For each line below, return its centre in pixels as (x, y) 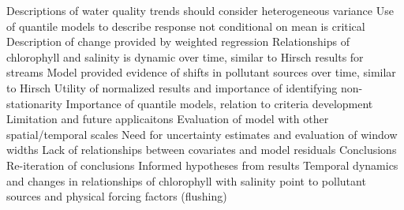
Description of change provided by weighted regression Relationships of (178, 41)
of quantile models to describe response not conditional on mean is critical (186, 26)
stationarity (34, 103)
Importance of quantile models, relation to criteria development (219, 103)
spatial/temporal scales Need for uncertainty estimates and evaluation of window (202, 134)
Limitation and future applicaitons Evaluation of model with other (168, 119)
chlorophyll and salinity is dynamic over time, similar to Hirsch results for (185, 56)
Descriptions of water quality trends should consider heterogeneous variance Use (200, 10)
